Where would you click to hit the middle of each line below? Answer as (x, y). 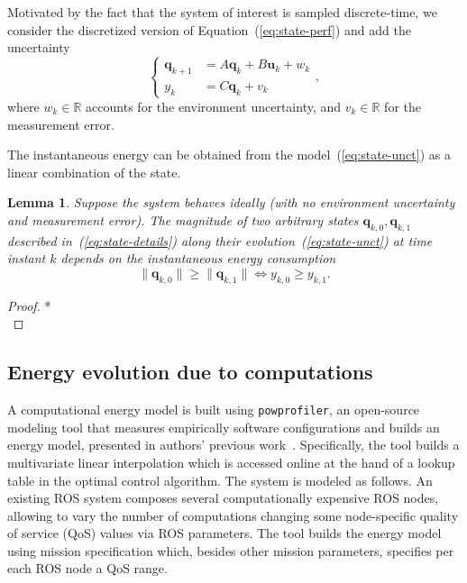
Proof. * (29, 305)
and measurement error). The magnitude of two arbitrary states (183, 219)
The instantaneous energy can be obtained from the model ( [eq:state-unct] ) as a (229, 155)
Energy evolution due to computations (190, 372)
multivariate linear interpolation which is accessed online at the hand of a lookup (231, 462)
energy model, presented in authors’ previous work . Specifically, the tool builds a (233, 445)
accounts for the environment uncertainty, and (214, 106)
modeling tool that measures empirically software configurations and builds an (224, 427)
